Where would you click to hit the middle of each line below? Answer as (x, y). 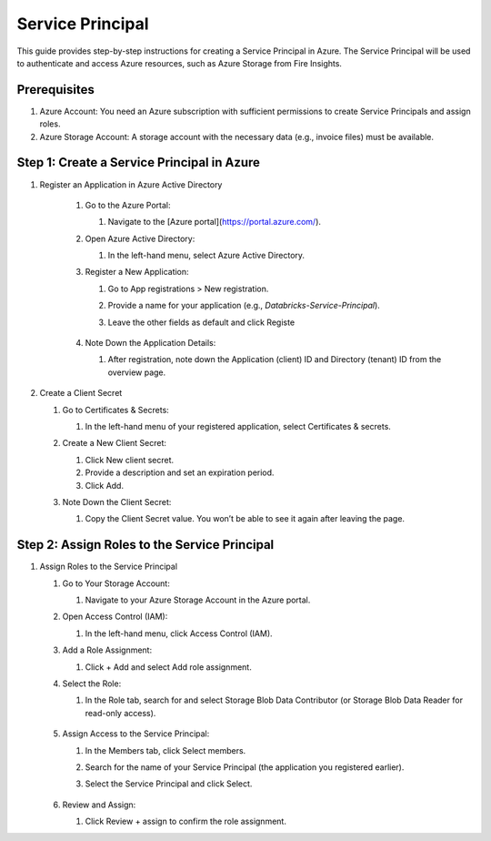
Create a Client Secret (81, 393)
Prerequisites (55, 90)
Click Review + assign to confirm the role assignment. (185, 821)
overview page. (137, 372)
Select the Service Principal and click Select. (169, 784)
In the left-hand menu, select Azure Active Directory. (206, 256)
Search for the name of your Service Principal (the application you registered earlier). (245, 767)
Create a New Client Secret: (115, 443)
